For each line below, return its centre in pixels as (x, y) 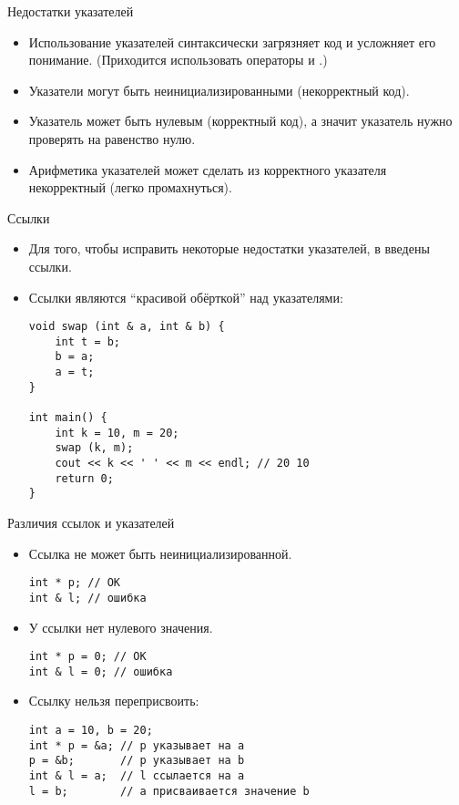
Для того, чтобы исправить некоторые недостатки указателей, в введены (229, 248)
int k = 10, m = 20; (117, 433)
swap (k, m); (94, 448)
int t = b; (88, 341)
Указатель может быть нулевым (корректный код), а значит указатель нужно (240, 121)
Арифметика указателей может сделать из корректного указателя (208, 169)
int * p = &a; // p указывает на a (137, 745)
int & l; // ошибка (87, 598)
